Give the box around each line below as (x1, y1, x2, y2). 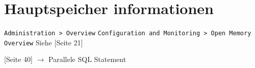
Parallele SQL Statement (48, 54, 126, 64)
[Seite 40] (4, 54, 33, 64)
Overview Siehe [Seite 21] (4, 37, 83, 47)
